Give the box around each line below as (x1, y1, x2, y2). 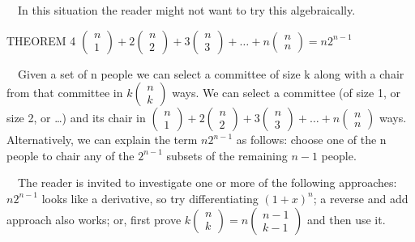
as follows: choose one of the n (236, 131, 387, 148)
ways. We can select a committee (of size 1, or (172, 84, 400, 101)
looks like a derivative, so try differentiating (41, 189, 259, 206)
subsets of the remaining (166, 146, 288, 163)
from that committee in (6, 84, 123, 101)
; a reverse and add (313, 189, 409, 206)
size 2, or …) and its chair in (6, 109, 146, 126)
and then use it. (307, 210, 386, 227)
